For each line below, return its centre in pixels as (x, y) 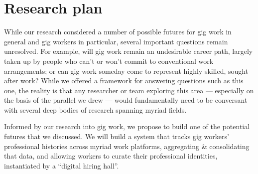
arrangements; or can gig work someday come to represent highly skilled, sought (126, 71)
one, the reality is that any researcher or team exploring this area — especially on (129, 90)
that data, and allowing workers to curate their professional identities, (111, 156)
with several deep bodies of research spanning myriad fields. (95, 109)
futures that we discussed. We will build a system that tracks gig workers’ (117, 136)
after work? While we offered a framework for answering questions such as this (124, 81)
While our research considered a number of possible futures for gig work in (118, 32)
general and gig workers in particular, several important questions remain (116, 41)
